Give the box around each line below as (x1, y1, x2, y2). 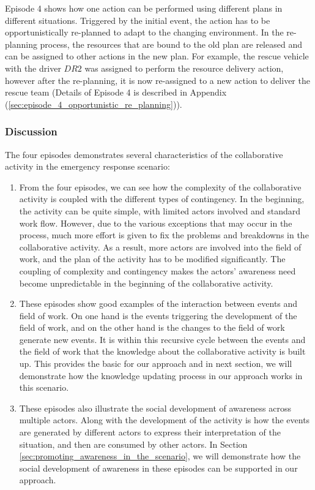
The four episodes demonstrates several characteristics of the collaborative (5, 148, 283, 160)
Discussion (5, 124, 57, 139)
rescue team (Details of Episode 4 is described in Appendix (5, 86, 227, 99)
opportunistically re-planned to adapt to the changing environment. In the (5, 26, 284, 39)
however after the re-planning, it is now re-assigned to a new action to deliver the (5, 73, 310, 86)
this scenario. (19, 381, 69, 394)
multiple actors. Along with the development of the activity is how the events (19, 413, 310, 426)
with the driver (5, 61, 61, 74)
